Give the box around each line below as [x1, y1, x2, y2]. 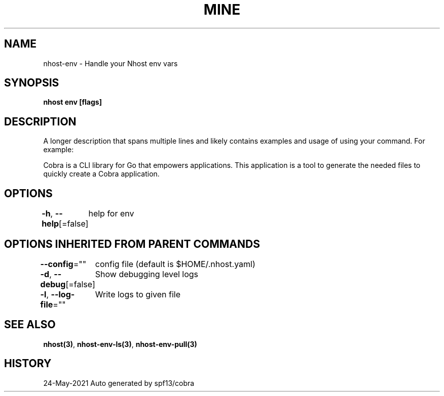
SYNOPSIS [4, 76, 59, 90]
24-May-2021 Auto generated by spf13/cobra [43, 378, 195, 387]
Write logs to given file [95, 289, 181, 299]
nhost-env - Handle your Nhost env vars [43, 59, 178, 68]
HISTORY [4, 357, 52, 370]
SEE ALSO [4, 318, 56, 331]
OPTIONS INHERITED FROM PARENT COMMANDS [4, 237, 260, 250]
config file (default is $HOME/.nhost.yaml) [95, 258, 255, 269]
